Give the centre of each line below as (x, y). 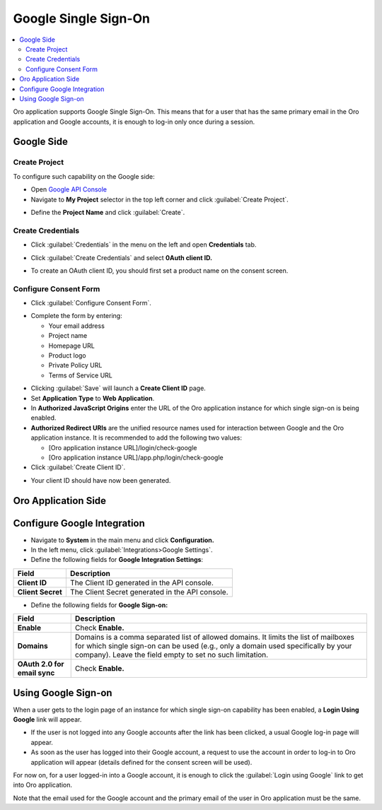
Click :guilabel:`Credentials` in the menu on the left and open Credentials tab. (144, 245)
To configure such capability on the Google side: (84, 176)
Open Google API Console (69, 189)
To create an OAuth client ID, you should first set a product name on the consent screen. (160, 270)
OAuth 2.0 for (41, 664)
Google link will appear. (47, 720)
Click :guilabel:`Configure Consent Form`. (91, 303)
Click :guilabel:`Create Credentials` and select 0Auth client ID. (121, 257)
